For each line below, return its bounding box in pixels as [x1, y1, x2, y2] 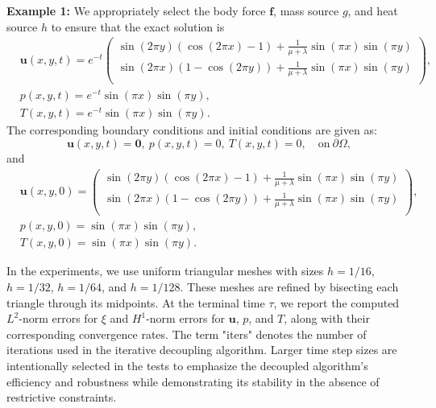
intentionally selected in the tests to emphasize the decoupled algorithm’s [6, 356, 368, 373]
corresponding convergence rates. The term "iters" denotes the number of [6, 325, 367, 342]
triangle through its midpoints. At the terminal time [6, 294, 265, 311]
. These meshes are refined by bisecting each [180, 278, 399, 295]
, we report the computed [273, 294, 400, 311]
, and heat [347, 2, 398, 19]
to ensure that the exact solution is [51, 18, 225, 35]
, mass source [273, 2, 339, 19]
